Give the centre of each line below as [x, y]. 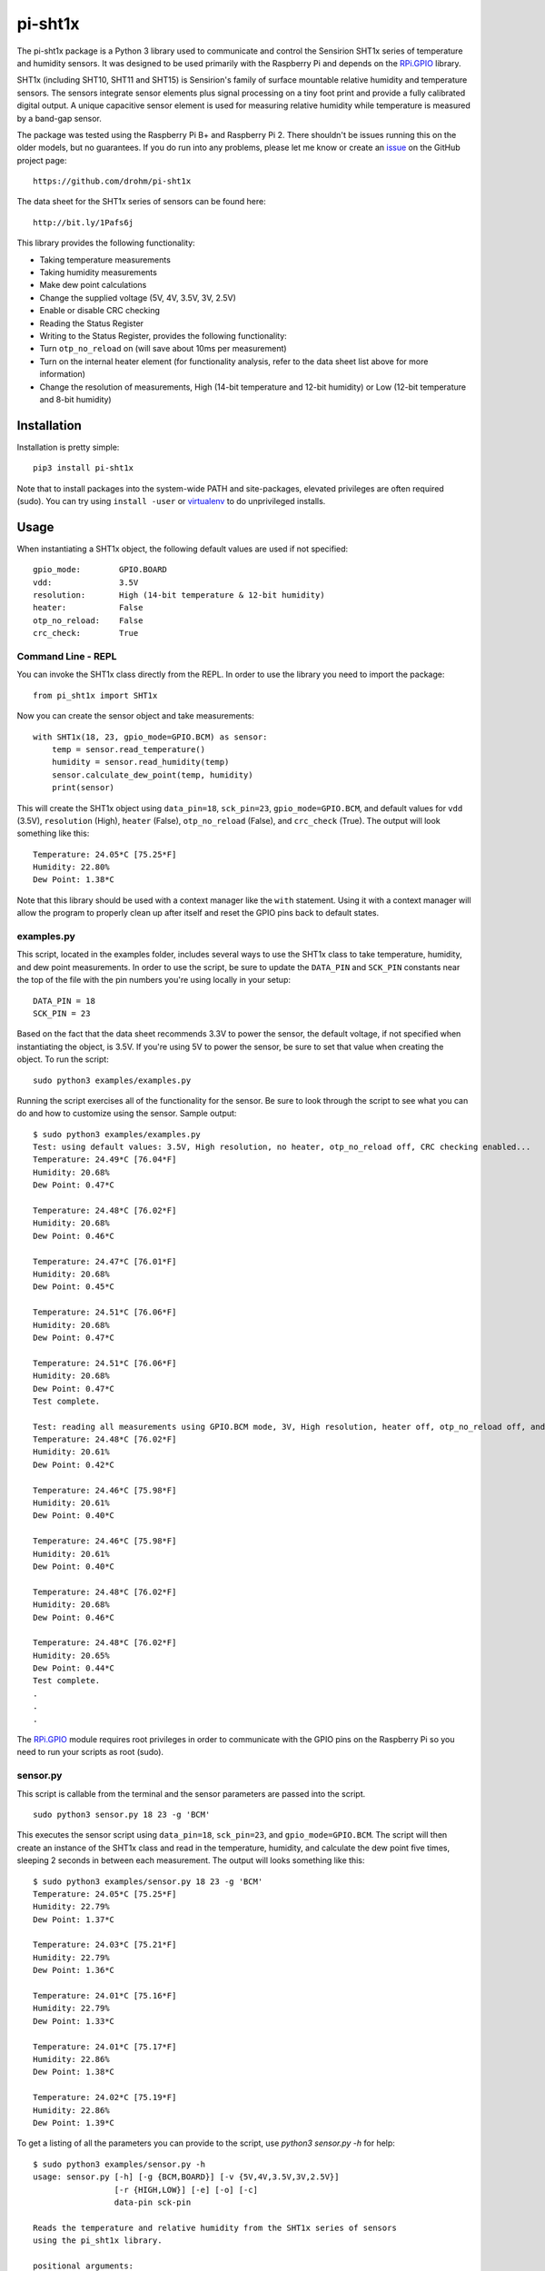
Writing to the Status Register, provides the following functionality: [163, 335]
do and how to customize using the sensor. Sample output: [127, 1114]
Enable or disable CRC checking [100, 311]
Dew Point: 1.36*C [74, 1970]
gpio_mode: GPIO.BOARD [100, 570]
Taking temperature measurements [105, 260]
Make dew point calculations [93, 285]
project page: [42, 160]
